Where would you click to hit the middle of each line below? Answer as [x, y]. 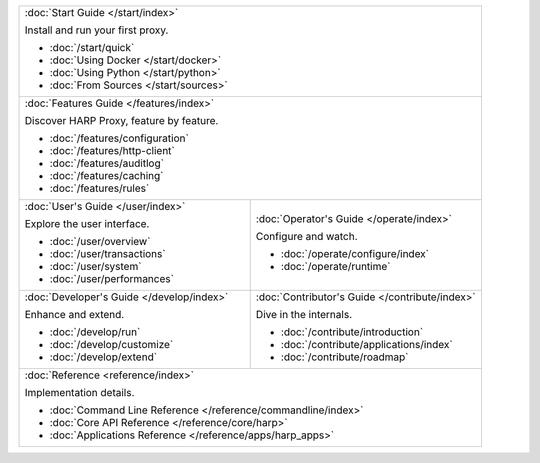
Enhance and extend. [74, 314]
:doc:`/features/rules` [99, 188]
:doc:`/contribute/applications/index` [367, 344]
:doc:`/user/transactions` [107, 253]
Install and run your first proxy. [96, 30]
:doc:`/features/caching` [106, 175]
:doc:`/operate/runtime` [335, 266]
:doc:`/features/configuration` [119, 138]
